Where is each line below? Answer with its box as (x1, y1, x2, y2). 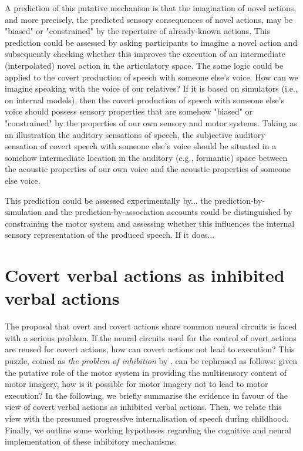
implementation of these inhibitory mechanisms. (5, 435, 177, 447)
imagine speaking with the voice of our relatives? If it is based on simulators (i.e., (5, 82, 298, 95)
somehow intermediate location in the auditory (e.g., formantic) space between (5, 151, 288, 163)
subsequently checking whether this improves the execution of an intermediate (5, 48, 285, 60)
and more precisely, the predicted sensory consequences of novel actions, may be (5, 13, 293, 25)
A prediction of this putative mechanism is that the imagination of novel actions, (5, 2, 297, 14)
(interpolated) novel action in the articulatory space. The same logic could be (5, 59, 284, 71)
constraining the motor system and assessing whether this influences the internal (5, 217, 295, 229)
